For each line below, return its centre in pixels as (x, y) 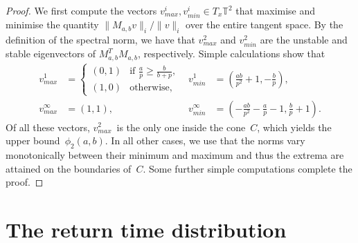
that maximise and (276, 10)
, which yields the (294, 127)
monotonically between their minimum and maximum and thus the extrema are (175, 154)
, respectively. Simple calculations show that (232, 54)
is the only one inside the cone (181, 127)
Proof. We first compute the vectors (81, 10)
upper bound (33, 140)
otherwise (150, 88)
